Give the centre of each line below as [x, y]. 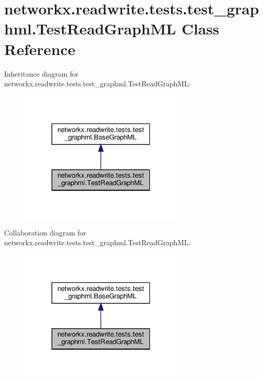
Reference [40, 49]
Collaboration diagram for [45, 232]
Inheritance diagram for [41, 73]
